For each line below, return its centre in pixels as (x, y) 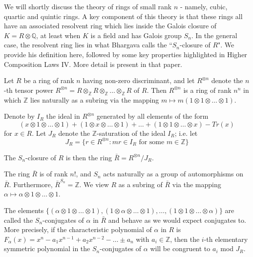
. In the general (214, 35)
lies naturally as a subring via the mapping (95, 99)
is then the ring (89, 157)
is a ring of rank (207, 90)
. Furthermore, (31, 184)
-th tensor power (29, 90)
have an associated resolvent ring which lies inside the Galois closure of (110, 26)
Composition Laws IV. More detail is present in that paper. (93, 64)
